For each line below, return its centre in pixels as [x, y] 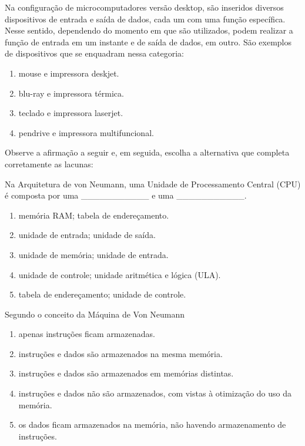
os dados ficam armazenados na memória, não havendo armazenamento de [152, 424]
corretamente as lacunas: [49, 163]
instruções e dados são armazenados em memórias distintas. [126, 373]
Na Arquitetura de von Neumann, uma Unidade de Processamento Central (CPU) [153, 184]
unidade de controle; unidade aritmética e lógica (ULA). [120, 274]
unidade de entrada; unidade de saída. [87, 235]
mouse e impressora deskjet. [69, 73]
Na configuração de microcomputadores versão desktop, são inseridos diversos [144, 7]
